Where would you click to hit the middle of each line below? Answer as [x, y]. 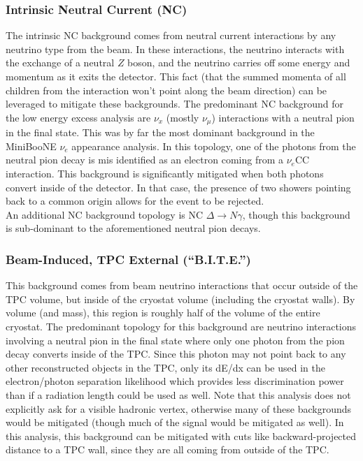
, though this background [296, 214]
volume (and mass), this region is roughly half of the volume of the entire [163, 313]
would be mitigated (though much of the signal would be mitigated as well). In [175, 422]
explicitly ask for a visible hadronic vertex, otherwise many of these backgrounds [179, 408]
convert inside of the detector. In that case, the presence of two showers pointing [178, 187]
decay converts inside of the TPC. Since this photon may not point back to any [176, 354]
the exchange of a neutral [60, 63]
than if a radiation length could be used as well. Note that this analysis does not [178, 394]
